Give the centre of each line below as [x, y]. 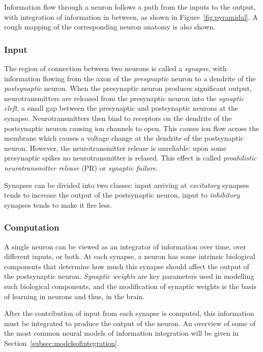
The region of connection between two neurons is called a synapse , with [115, 68]
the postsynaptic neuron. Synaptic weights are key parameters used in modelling [129, 276]
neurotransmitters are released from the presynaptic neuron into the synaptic [124, 98]
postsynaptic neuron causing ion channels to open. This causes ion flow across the [132, 128]
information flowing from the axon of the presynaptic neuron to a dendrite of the [130, 78]
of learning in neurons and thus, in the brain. [75, 296]
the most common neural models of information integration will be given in [122, 333]
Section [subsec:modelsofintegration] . [62, 343]
